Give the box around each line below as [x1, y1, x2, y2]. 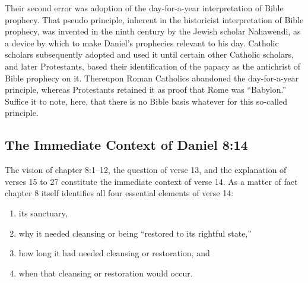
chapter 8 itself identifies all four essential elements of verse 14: [5, 187, 234, 199]
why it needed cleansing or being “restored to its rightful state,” [18, 227, 252, 239]
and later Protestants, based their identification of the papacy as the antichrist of [5, 59, 301, 72]
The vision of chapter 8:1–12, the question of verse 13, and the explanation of [5, 163, 287, 176]
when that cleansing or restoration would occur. [18, 266, 193, 279]
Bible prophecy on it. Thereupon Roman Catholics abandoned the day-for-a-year [5, 71, 299, 84]
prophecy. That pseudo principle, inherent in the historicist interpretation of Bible [5, 13, 304, 26]
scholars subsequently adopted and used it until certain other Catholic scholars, [5, 48, 294, 61]
